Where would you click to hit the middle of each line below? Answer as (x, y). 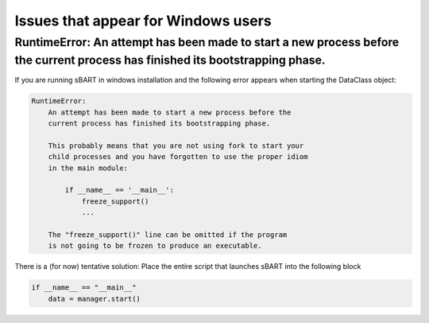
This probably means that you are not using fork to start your (176, 146)
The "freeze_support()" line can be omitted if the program (168, 234)
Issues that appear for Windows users (143, 21)
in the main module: (88, 168)
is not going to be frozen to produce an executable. (155, 246)
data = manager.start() (94, 299)
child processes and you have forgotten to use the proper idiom (178, 157)
